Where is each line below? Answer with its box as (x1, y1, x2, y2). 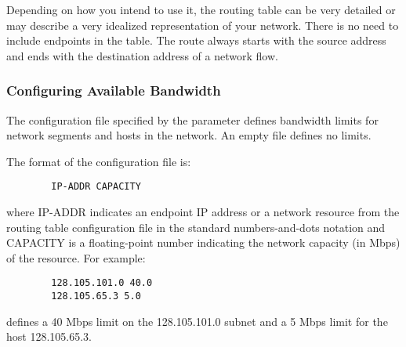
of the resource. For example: (6, 249, 146, 266)
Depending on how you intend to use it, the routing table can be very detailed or (6, 2, 396, 17)
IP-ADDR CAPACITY (51, 181, 141, 193)
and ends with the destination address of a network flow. (6, 47, 278, 63)
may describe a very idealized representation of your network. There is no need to (6, 16, 399, 33)
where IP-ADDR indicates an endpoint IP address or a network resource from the (6, 204, 400, 220)
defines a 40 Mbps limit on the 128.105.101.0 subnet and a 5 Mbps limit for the (6, 313, 388, 329)
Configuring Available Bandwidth (6, 81, 221, 100)
